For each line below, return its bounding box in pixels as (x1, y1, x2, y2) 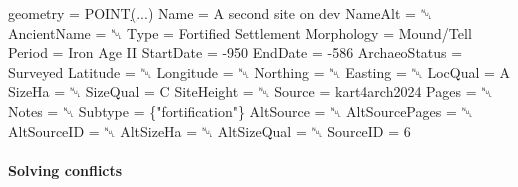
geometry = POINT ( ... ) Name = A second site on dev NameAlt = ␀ (8, 3, 432, 23)
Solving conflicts (8, 159, 123, 180)
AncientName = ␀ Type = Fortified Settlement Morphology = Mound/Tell (8, 22, 472, 43)
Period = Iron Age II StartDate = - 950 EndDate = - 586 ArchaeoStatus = (8, 42, 463, 63)
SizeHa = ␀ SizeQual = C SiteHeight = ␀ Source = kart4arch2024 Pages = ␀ (8, 81, 493, 102)
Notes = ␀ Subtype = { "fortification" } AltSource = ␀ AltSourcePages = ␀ (8, 100, 473, 121)
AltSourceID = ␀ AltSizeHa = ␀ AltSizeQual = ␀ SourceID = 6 (8, 120, 411, 141)
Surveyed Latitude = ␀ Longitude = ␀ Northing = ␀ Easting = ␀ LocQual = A (8, 61, 511, 82)
